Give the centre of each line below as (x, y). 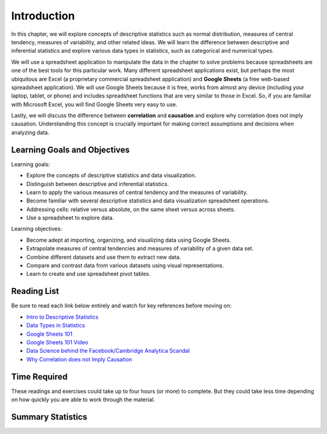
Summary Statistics (49, 417)
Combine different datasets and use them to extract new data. (104, 257)
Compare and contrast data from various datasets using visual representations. (125, 265)
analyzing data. (30, 132)
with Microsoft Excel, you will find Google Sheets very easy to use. (94, 104)
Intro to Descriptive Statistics (62, 317)
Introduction (43, 16)
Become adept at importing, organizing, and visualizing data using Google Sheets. (129, 240)
